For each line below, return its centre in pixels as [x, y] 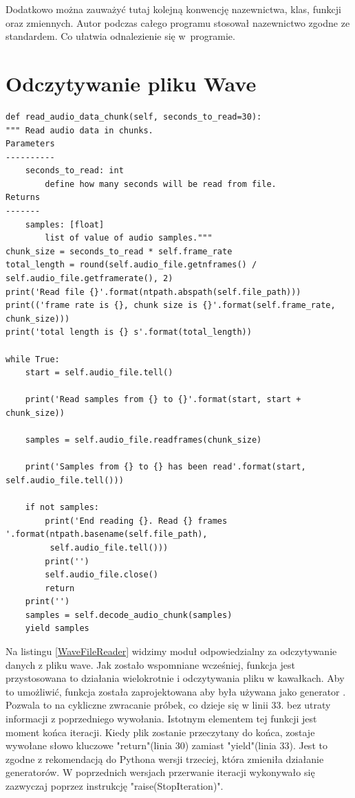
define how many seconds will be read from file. [161, 184]
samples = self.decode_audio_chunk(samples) [129, 615]
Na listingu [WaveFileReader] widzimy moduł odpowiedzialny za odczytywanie [171, 651]
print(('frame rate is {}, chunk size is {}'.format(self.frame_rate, [171, 306]
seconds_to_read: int [74, 171]
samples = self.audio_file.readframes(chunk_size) [143, 440]
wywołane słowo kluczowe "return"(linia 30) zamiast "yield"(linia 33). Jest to [166, 745]
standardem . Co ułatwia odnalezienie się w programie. [120, 36]
